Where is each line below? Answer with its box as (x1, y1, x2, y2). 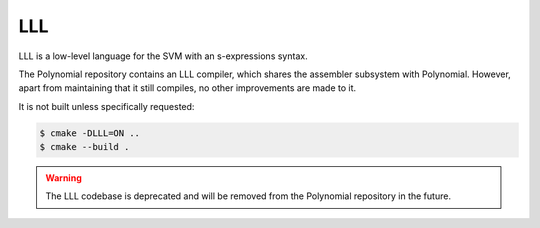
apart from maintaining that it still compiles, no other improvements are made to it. (18, 82, 357, 94)
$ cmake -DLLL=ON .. (39, 127, 140, 139)
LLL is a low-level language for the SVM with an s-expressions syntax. (18, 50, 309, 62)
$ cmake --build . (39, 141, 130, 153)
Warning (45, 172, 82, 184)
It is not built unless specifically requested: (18, 100, 195, 112)
